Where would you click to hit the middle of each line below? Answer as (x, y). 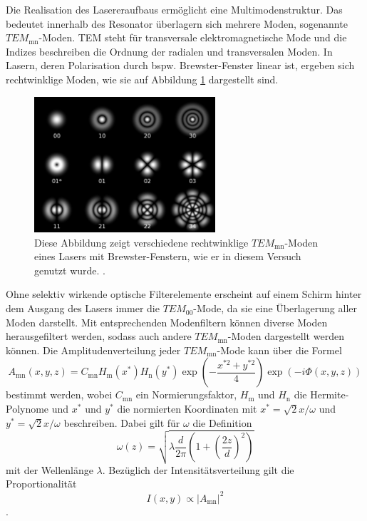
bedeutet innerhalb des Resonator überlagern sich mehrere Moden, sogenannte (177, 23)
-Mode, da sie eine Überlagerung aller (275, 308)
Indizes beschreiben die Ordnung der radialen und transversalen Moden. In (169, 51)
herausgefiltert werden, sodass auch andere (99, 336)
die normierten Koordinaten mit (187, 409)
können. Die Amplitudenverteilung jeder (93, 350)
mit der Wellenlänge (50, 469)
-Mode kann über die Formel (279, 350)
